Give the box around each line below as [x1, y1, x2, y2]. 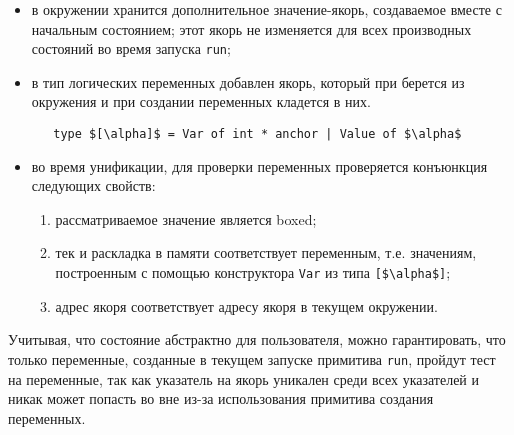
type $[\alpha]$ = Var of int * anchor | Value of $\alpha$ [53, 127, 462, 142]
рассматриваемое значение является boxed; [55, 208, 317, 229]
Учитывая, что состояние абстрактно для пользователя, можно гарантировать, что [8, 329, 506, 350]
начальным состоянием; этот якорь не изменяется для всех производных [31, 18, 472, 39]
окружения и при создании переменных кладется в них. [31, 91, 371, 112]
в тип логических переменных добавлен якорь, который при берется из [31, 71, 465, 92]
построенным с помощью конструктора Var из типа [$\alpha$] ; [55, 262, 451, 283]
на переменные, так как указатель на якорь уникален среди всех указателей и [8, 368, 480, 389]
